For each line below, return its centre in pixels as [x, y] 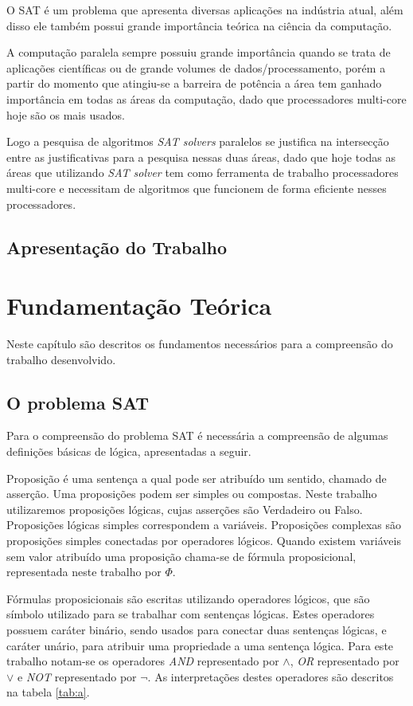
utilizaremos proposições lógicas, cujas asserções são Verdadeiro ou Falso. [185, 509]
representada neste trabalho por [84, 572]
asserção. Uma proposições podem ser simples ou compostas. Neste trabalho [192, 494]
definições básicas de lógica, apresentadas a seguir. [129, 451]
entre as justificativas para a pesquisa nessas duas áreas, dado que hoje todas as [201, 157]
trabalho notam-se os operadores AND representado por [143, 661]
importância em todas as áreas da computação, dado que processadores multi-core [206, 98]
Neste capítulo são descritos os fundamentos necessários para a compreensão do [200, 344]
